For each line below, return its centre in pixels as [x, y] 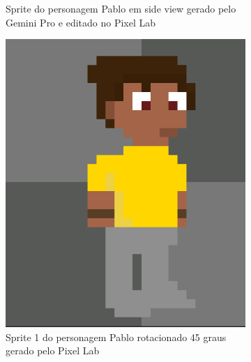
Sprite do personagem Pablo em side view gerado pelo [121, 8]
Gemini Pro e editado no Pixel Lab [81, 22]
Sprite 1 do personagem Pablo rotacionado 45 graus [116, 337]
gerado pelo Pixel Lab [53, 350]
